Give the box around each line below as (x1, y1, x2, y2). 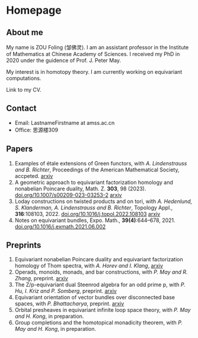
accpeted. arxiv (14, 172, 53, 179)
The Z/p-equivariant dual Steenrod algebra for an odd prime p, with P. (14, 281, 186, 289)
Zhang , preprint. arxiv (14, 275, 68, 282)
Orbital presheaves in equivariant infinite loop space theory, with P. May (14, 306, 191, 314)
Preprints (6, 240, 41, 251)
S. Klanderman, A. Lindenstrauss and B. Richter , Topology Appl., (14, 204, 173, 211)
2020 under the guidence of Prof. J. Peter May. (6, 57, 122, 64)
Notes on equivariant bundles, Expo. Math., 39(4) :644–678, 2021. (14, 217, 176, 224)
